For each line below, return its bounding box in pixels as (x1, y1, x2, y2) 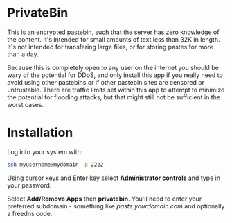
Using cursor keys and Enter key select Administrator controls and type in (7, 174, 220, 182)
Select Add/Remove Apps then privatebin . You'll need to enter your (7, 195, 202, 203)
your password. (7, 181, 52, 189)
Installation (7, 125, 73, 140)
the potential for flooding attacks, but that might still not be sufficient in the (7, 92, 220, 101)
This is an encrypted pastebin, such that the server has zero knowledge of (7, 28, 220, 36)
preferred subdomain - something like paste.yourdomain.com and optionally (7, 201, 225, 210)
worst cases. (7, 100, 44, 108)
